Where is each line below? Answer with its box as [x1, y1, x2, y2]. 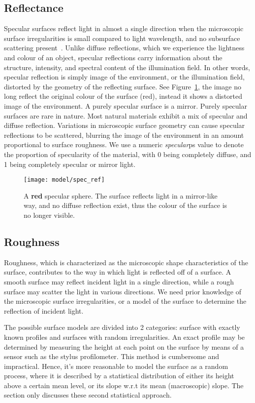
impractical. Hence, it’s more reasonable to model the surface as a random [4, 361, 228, 371]
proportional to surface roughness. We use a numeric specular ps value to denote [4, 139, 244, 150]
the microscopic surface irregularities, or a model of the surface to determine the [4, 296, 247, 306]
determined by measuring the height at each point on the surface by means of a [4, 341, 244, 352]
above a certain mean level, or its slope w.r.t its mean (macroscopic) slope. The [4, 380, 244, 390]
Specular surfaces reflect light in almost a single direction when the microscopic [4, 23, 244, 34]
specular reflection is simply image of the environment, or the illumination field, [4, 72, 245, 82]
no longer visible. [24, 209, 75, 220]
